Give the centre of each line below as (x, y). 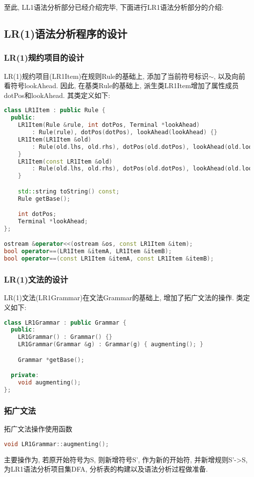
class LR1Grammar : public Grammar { (65, 322)
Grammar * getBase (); (51, 360)
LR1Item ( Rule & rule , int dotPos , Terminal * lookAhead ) (109, 125)
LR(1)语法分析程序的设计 (66, 33)
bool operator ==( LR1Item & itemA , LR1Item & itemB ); (88, 251)
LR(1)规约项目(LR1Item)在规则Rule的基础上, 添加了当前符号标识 (106, 76)
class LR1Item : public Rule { (55, 110)
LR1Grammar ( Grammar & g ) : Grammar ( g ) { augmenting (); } (111, 345)
